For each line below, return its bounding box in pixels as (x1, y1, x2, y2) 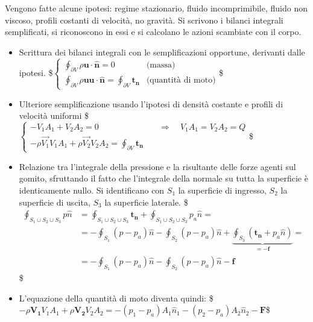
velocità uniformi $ (19, 109, 89, 122)
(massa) (146, 60, 175, 69)
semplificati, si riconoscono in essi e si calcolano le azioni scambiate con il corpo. (5, 25, 302, 38)
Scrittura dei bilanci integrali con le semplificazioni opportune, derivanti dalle (19, 45, 305, 58)
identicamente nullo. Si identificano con (19, 183, 165, 196)
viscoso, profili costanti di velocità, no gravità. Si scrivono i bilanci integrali (5, 13, 283, 26)
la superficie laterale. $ (104, 195, 188, 208)
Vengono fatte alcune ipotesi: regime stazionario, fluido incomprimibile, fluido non (5, 2, 308, 14)
